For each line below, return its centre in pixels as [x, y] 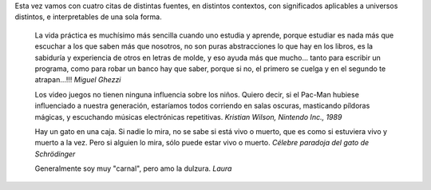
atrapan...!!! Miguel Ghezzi [78, 80]
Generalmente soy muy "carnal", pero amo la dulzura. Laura [133, 168]
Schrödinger [55, 154]
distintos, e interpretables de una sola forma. [89, 17]
